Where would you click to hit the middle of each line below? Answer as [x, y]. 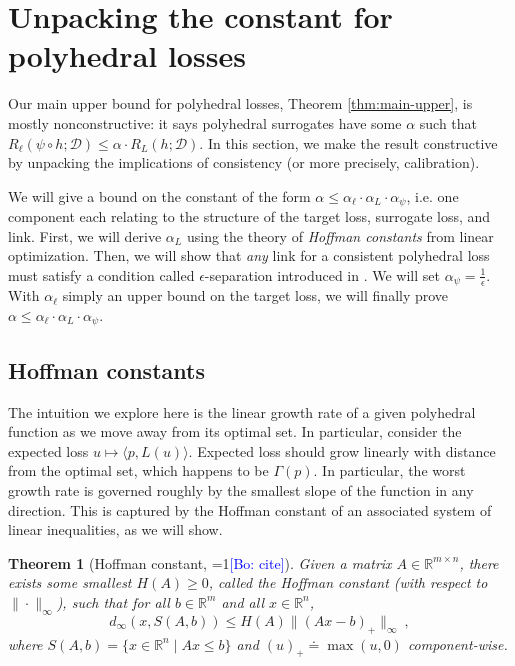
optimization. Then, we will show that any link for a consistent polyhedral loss [249, 255]
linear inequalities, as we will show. [115, 529]
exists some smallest [70, 582]
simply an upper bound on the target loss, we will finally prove [255, 295]
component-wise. [457, 643]
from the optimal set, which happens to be [138, 470]
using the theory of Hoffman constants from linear [340, 235]
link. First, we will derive [85, 235]
